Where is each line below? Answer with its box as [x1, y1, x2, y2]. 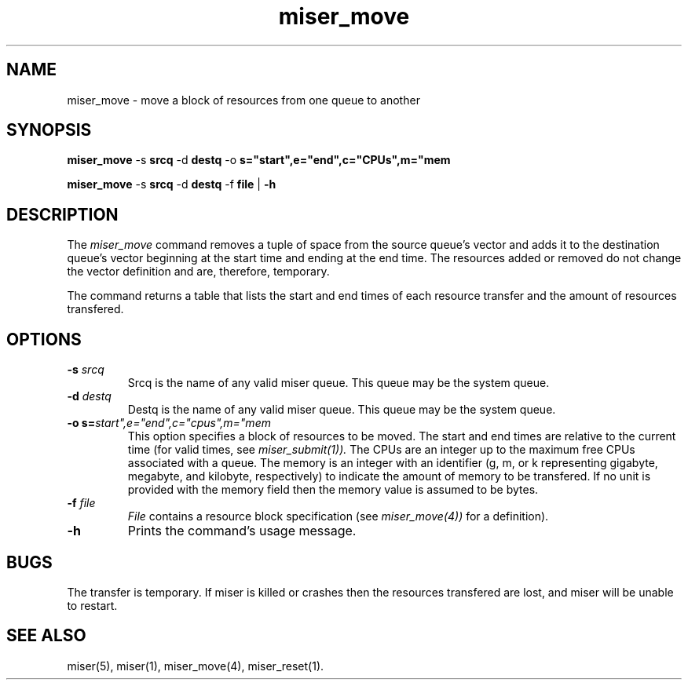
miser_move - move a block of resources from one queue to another [67, 93, 420, 107]
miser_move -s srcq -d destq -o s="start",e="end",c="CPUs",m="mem [67, 153, 451, 167]
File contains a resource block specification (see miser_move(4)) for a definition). [127, 509, 549, 524]
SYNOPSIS [6, 120, 92, 140]
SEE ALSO [6, 626, 86, 646]
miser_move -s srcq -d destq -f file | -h [67, 177, 276, 192]
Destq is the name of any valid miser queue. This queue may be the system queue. [127, 403, 556, 417]
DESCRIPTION [6, 204, 119, 224]
